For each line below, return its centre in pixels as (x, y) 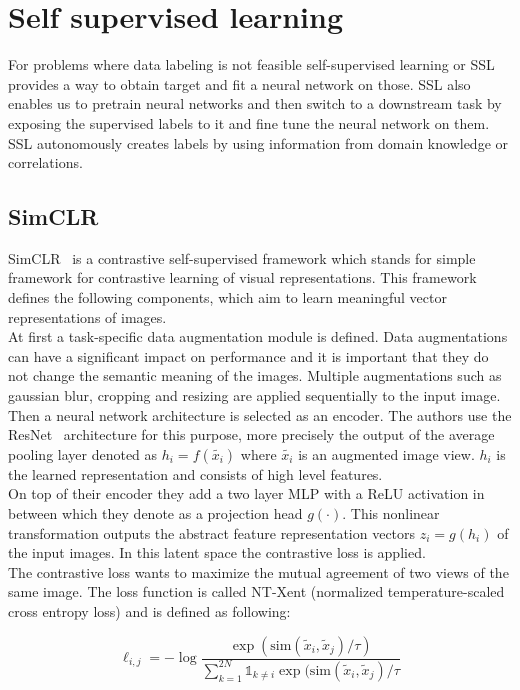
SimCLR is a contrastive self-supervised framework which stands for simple (242, 257)
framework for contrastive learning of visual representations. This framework (242, 277)
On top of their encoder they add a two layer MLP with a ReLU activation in (246, 493)
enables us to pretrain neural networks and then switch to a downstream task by (255, 103)
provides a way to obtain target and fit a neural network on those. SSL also (239, 83)
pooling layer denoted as (83, 453)
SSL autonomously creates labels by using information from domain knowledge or (258, 142)
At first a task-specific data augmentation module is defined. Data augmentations (258, 336)
